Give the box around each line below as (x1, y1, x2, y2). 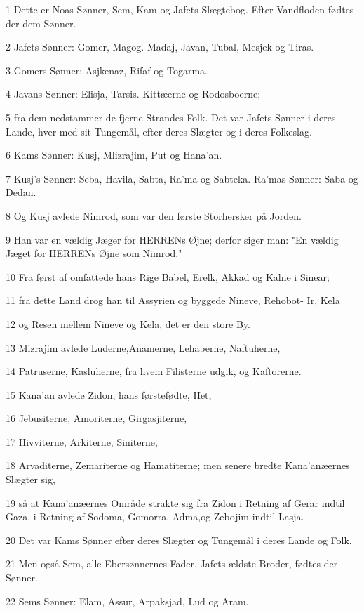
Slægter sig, (6, 472, 55, 487)
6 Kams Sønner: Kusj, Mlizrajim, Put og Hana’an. (6, 147, 222, 162)
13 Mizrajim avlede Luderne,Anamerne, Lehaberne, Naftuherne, (6, 340, 281, 355)
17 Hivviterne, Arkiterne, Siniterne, (6, 434, 158, 449)
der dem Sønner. (6, 15, 76, 30)
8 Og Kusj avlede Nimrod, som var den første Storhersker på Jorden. (6, 208, 302, 223)
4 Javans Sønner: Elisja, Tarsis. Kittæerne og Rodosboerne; (6, 86, 261, 101)
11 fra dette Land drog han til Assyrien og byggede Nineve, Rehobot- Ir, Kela (6, 293, 340, 308)
